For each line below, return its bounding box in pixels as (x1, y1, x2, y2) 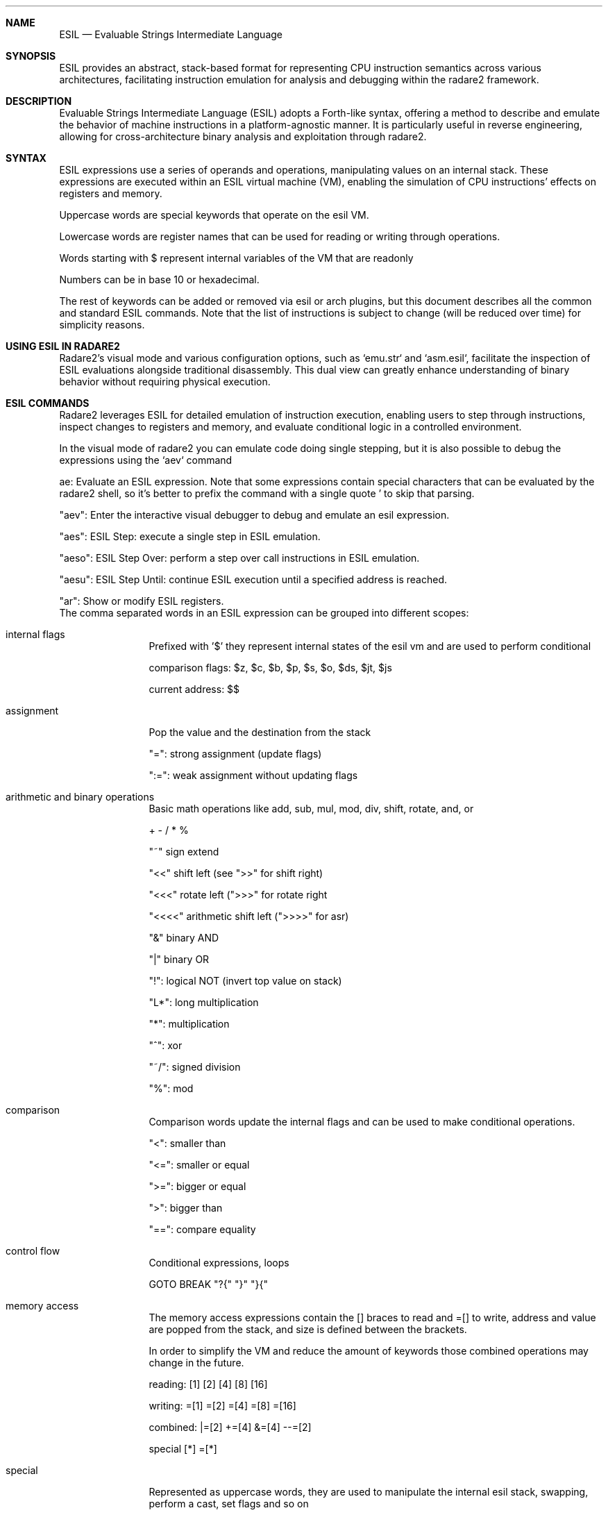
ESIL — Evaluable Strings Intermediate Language (59, 28, 282, 40)
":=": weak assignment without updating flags (149, 769, 358, 781)
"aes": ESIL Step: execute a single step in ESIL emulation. (59, 530, 321, 542)
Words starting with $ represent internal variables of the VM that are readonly (59, 252, 414, 264)
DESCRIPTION (6, 95, 72, 107)
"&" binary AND (149, 932, 219, 944)
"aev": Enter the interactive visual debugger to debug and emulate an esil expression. (59, 509, 450, 521)
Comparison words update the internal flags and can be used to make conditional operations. (149, 1116, 575, 1128)
